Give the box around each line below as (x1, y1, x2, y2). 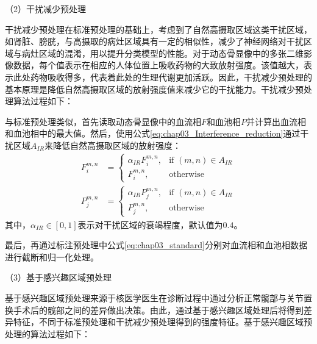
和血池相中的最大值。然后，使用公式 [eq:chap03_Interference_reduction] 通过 (5, 127, 301, 140)
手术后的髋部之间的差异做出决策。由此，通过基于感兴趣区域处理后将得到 (13, 303, 304, 316)
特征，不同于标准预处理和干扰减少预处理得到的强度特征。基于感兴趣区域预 (13, 315, 312, 328)
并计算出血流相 (246, 115, 307, 127)
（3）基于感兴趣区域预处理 (5, 271, 112, 284)
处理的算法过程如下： (5, 327, 90, 340)
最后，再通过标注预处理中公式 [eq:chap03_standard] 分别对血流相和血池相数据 (5, 238, 307, 251)
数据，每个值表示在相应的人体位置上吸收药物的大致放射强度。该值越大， (13, 59, 304, 71)
